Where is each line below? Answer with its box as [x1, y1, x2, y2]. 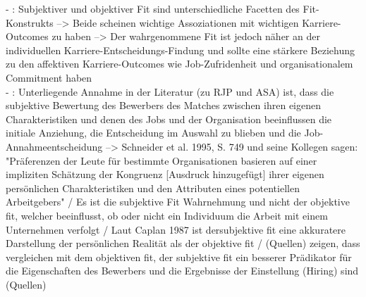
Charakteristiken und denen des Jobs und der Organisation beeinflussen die [6, 111, 332, 126]
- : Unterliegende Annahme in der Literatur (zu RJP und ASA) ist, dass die [6, 84, 334, 99]
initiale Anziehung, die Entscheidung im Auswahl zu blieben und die [6, 125, 301, 140]
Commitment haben [6, 70, 92, 84]
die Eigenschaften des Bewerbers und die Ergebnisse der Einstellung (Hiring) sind [6, 263, 359, 278]
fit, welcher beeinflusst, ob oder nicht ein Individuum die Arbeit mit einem [6, 208, 328, 222]
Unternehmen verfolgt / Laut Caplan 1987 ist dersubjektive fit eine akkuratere [6, 222, 346, 236]
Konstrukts [6, 15, 54, 30]
